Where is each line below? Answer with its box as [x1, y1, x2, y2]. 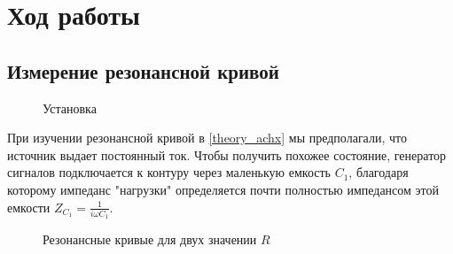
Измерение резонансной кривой [7, 57, 279, 84]
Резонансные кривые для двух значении [43, 230, 257, 249]
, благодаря [348, 163, 409, 181]
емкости [7, 197, 51, 216]
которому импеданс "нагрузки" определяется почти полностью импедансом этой [7, 180, 440, 198]
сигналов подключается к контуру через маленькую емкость [7, 163, 331, 181]
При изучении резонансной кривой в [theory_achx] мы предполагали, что [7, 128, 407, 147]
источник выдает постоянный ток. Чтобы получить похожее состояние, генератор [7, 145, 447, 164]
